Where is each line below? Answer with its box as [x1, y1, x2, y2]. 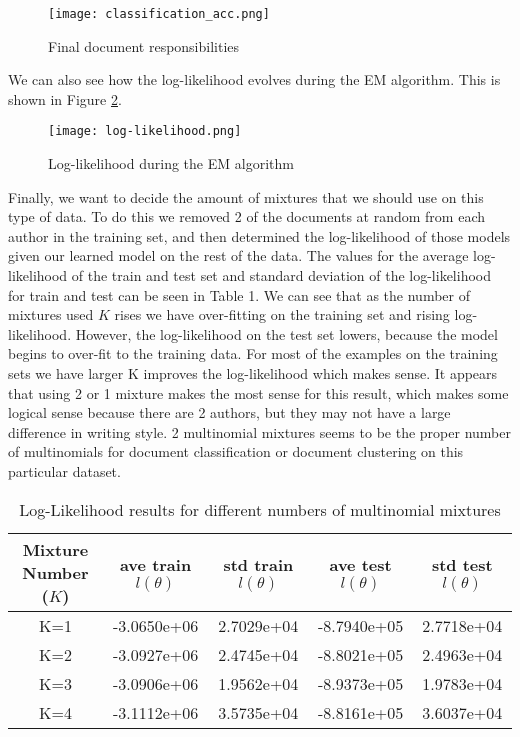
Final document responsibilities [48, 35, 240, 56]
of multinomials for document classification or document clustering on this [8, 441, 464, 462]
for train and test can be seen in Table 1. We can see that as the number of [8, 284, 470, 305]
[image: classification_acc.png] [48, 7, 270, 21]
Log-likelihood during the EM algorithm [48, 153, 294, 174]
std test [431, 552, 493, 576]
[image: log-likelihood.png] [48, 124, 242, 139]
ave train [119, 552, 192, 576]
